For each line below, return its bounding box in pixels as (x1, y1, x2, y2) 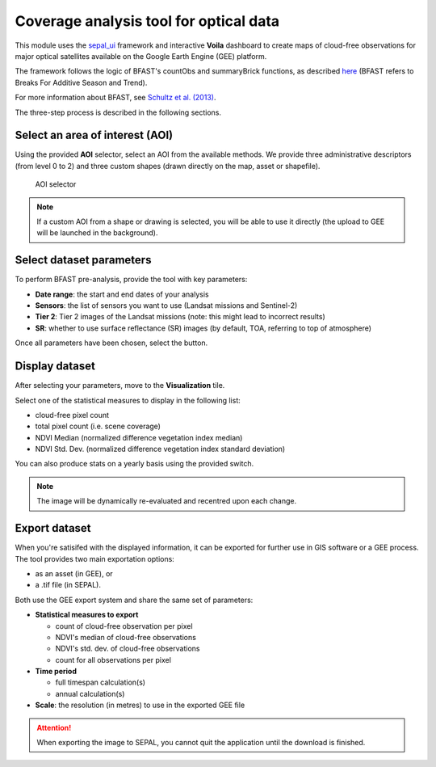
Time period (35, 667, 77, 676)
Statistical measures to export (35, 610, 139, 620)
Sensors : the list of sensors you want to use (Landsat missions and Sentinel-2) (35, 301, 298, 310)
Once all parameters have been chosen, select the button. (15, 338, 208, 348)
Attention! (36, 723, 72, 732)
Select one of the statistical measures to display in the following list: (15, 395, 241, 405)
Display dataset (15, 360, 96, 373)
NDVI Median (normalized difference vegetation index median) (35, 432, 243, 442)
